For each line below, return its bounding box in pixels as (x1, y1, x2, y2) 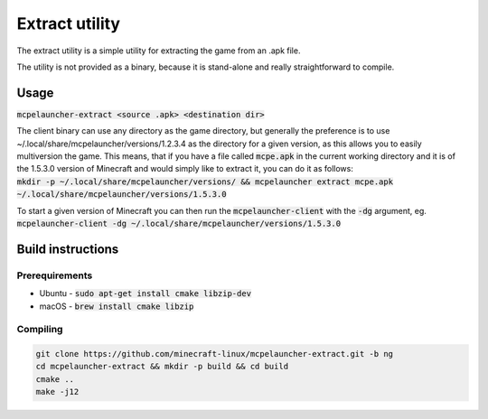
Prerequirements (16, 269, 93, 282)
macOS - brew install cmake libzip (39, 301, 194, 312)
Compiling (16, 323, 63, 336)
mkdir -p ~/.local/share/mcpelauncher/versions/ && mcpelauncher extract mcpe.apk (16, 176, 393, 187)
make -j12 (35, 386, 80, 397)
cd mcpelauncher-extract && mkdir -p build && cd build (35, 361, 289, 372)
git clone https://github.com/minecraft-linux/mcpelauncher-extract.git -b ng (35, 349, 393, 359)
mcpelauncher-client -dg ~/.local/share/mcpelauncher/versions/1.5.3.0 (16, 218, 342, 228)
